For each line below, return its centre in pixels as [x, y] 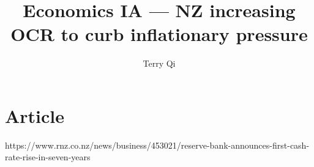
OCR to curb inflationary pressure [159, 34]
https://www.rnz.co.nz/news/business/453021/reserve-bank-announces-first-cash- [157, 145]
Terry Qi [159, 63]
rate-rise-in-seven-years [48, 157]
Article [35, 115]
